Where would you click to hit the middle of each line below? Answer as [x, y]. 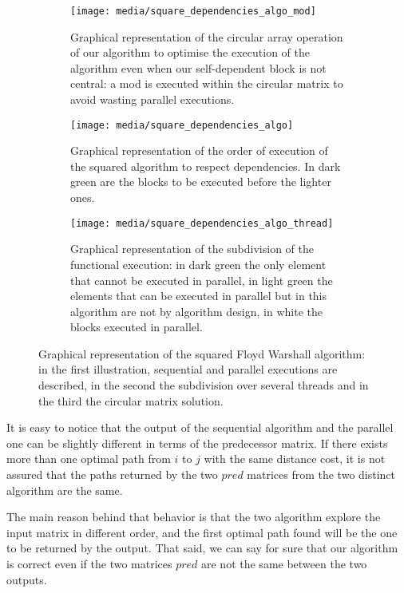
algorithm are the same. [65, 490]
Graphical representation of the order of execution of [199, 150]
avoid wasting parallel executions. [152, 99]
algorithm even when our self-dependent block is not [198, 67]
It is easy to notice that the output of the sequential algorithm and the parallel [200, 427]
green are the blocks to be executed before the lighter [201, 182]
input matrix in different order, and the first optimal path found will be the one [202, 532]
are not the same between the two [284, 563]
